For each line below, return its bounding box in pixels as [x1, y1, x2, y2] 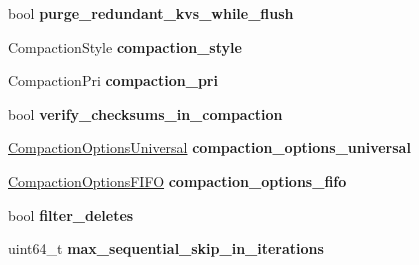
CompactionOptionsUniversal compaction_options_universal [8, 137, 411, 158]
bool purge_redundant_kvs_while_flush [8, 3, 294, 23]
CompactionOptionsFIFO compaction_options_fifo [8, 170, 347, 191]
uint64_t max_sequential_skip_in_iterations [8, 238, 324, 259]
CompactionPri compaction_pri [8, 70, 218, 91]
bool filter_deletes [8, 204, 134, 225]
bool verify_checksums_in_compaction [8, 103, 283, 124]
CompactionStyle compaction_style [8, 36, 242, 57]
